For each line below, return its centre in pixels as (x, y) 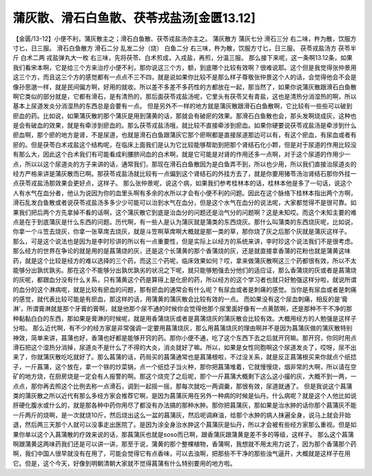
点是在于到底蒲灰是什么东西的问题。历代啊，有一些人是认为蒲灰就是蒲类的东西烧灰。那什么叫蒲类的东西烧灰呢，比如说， (185, 221)
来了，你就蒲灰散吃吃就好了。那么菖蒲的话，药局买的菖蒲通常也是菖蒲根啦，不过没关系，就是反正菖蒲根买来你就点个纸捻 (185, 357)
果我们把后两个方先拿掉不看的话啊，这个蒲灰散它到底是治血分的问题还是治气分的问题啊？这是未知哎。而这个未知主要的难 (185, 212)
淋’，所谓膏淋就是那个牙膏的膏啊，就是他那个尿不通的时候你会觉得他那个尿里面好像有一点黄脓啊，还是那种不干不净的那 (183, 309)
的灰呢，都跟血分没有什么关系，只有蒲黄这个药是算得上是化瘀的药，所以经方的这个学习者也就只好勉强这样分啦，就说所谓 (185, 280)
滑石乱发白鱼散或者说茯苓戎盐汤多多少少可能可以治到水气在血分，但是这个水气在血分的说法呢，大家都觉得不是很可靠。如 (185, 203)
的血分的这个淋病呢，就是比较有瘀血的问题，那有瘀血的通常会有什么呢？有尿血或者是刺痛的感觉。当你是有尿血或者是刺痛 (185, 289)
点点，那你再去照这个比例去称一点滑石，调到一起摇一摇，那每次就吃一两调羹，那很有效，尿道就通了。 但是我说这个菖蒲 (183, 386)
